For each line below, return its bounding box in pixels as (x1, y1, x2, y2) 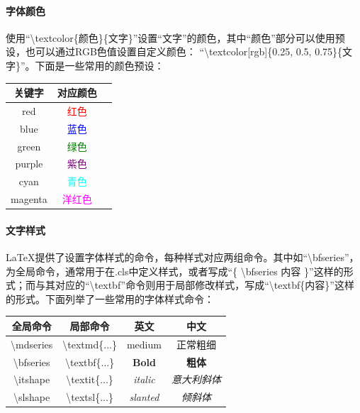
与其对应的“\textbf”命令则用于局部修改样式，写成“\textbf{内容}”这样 (35, 277, 354, 292)
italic (133, 372, 155, 387)
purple (15, 156, 43, 171)
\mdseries (11, 336, 53, 351)
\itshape (13, 372, 50, 387)
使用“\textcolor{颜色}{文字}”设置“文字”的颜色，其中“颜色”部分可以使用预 (6, 30, 345, 45)
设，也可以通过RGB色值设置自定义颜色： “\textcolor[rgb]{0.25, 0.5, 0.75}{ (6, 44, 343, 59)
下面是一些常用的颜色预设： (35, 57, 164, 72)
